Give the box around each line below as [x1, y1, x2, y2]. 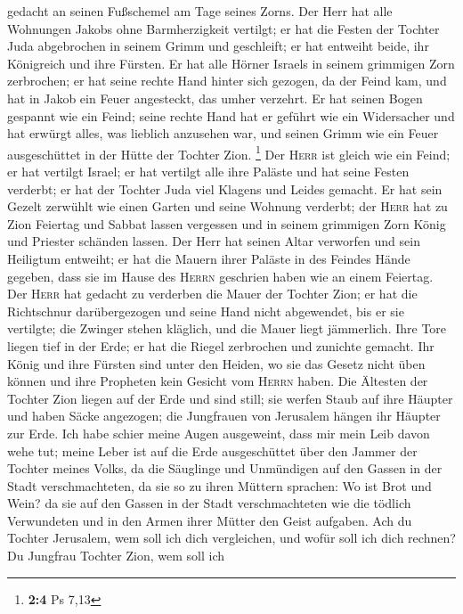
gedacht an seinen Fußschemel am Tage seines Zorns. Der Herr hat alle [7, 2, 393, 20]
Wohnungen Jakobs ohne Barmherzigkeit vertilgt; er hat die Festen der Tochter [7, 19, 440, 37]
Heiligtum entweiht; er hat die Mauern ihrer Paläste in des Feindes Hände [7, 249, 410, 267]
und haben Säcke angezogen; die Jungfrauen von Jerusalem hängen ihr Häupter [7, 406, 441, 425]
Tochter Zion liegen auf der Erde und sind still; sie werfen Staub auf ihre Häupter [7, 389, 453, 407]
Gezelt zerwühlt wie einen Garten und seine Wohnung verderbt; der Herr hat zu [7, 197, 448, 216]
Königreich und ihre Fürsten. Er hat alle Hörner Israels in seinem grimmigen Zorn [7, 53, 455, 72]
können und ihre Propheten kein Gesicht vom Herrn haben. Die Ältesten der [7, 372, 428, 390]
